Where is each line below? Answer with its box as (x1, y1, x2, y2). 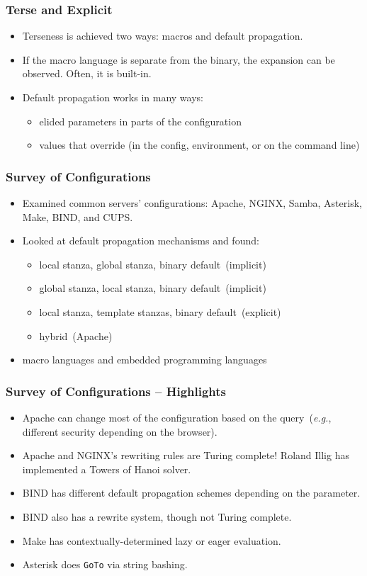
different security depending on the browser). (22, 424, 218, 439)
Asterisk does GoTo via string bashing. (22, 557, 188, 572)
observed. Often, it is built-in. (22, 66, 152, 81)
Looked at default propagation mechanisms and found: (22, 233, 259, 248)
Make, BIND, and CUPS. (22, 209, 133, 224)
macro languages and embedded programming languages (22, 352, 267, 367)
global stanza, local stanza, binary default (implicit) (39, 281, 266, 295)
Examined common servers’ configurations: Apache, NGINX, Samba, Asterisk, (22, 196, 362, 210)
